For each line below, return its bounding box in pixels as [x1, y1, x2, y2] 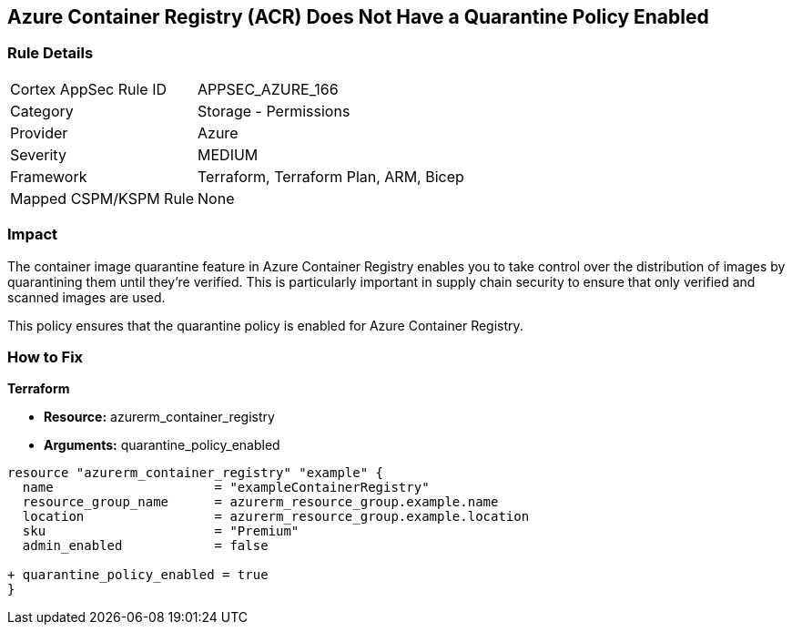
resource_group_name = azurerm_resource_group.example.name [22, 494, 499, 510]
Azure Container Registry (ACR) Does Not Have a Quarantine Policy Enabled [7, 5, 709, 28]
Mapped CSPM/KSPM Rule [10, 189, 195, 208]
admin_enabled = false [22, 538, 269, 554]
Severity [10, 145, 66, 164]
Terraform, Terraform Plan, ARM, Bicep [198, 167, 464, 186]
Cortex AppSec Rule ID [10, 79, 168, 98]
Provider [10, 123, 68, 142]
